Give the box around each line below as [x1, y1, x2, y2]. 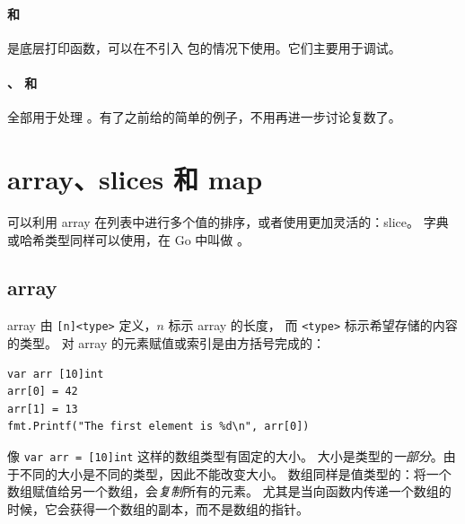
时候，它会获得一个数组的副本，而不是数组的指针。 [7, 499, 309, 518]
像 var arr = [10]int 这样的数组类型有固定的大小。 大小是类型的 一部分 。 [7, 446, 443, 465]
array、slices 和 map [7, 160, 263, 196]
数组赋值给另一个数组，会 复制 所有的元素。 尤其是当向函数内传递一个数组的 [7, 482, 452, 501]
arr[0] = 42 [7, 385, 78, 398]
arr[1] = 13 [7, 402, 78, 415]
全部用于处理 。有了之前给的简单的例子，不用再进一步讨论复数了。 [7, 108, 401, 127]
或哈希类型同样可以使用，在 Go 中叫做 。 [7, 230, 250, 249]
